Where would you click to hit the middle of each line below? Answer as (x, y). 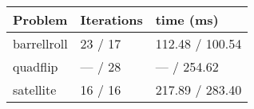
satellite (35, 90)
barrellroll (40, 43)
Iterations (111, 19)
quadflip (36, 66)
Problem (40, 19)
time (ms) (187, 19)
